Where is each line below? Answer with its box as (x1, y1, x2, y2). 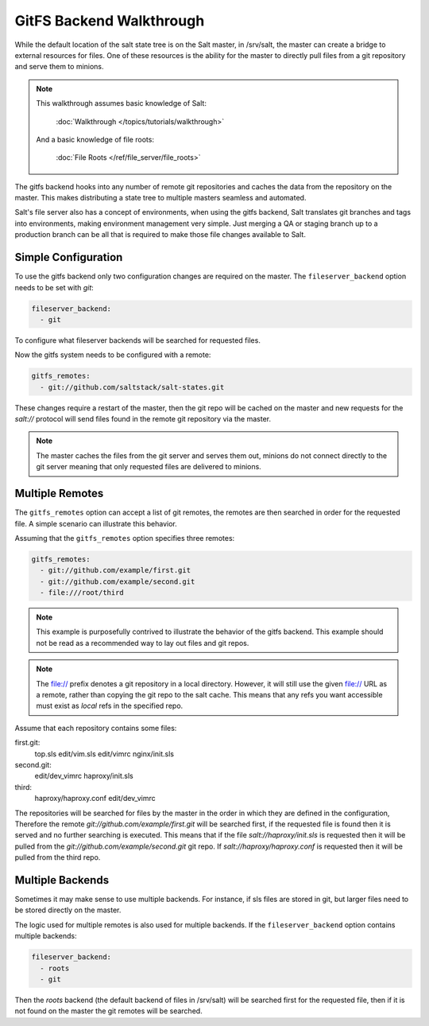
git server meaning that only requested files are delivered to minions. (36, 462, 261, 472)
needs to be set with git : (14, 282, 95, 292)
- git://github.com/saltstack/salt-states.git (40, 383, 225, 391)
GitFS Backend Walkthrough (14, 12, 205, 29)
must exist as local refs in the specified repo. (36, 701, 184, 711)
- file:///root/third (40, 589, 125, 597)
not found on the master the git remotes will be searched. (14, 1006, 203, 1016)
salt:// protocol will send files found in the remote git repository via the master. (14, 414, 272, 424)
